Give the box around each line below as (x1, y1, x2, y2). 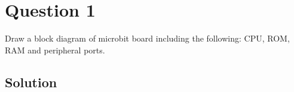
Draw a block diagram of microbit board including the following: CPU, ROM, (5, 32, 290, 45)
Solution (5, 72, 57, 91)
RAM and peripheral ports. (5, 43, 105, 56)
